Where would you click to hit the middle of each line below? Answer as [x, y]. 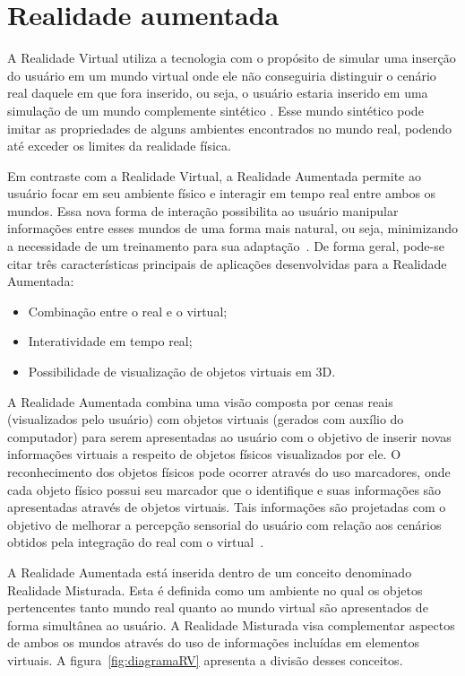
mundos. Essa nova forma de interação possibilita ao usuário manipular [203, 210]
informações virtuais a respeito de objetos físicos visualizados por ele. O [204, 454]
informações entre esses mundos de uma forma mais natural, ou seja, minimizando [233, 228]
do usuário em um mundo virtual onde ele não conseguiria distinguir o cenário [222, 75]
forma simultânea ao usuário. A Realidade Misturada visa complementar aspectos [231, 624]
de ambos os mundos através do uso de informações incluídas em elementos [213, 642]
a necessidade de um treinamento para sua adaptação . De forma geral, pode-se [226, 246]
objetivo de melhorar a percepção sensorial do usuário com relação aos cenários [224, 524]
